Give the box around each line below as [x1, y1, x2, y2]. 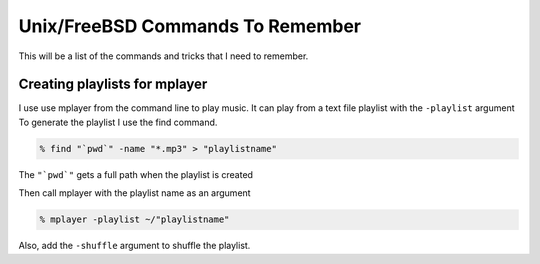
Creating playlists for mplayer [18, 76, 208, 93]
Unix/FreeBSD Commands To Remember [18, 15, 362, 37]
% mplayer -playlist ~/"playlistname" [39, 214, 230, 225]
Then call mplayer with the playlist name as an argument [18, 187, 251, 199]
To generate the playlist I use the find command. [18, 116, 218, 128]
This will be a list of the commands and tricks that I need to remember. [18, 50, 309, 62]
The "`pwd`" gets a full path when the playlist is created [18, 168, 254, 180]
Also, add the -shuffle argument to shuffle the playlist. [18, 240, 251, 252]
